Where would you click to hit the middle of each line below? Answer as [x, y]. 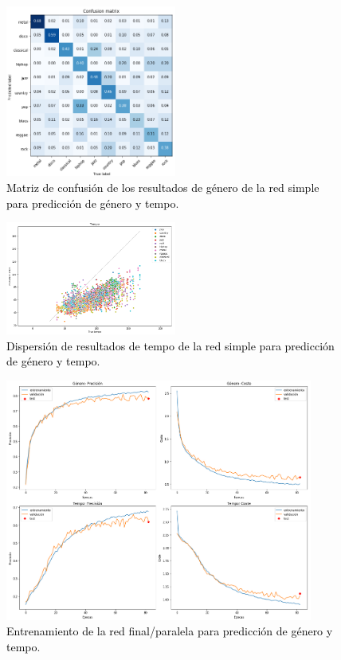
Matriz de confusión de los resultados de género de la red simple [163, 187]
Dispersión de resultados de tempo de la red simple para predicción [170, 345]
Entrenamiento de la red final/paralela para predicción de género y [170, 631]
